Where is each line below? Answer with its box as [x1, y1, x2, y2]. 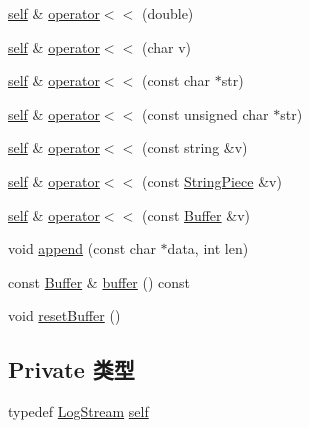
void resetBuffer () [8, 305, 121, 326]
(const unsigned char [141, 103, 269, 124]
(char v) [141, 36, 191, 57]
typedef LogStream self [8, 401, 149, 422]
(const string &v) [141, 137, 248, 158]
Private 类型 [8, 354, 135, 385]
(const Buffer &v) [141, 204, 250, 225]
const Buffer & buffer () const [8, 271, 191, 292]
